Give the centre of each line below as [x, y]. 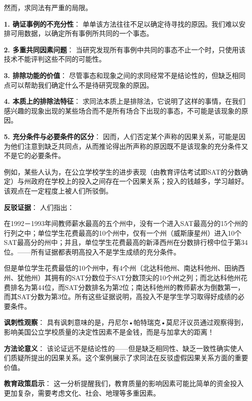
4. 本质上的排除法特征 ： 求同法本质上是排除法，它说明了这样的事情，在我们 [125, 101]
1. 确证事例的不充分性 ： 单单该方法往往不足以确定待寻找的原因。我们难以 [121, 24]
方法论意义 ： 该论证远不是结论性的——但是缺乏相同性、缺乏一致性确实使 [120, 348]
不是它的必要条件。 [34, 155]
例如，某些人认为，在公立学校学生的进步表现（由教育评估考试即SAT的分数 [123, 171]
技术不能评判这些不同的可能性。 [55, 59]
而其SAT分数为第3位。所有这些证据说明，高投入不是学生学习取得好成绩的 [121, 297]
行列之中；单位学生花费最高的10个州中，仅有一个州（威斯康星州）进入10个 [123, 233]
